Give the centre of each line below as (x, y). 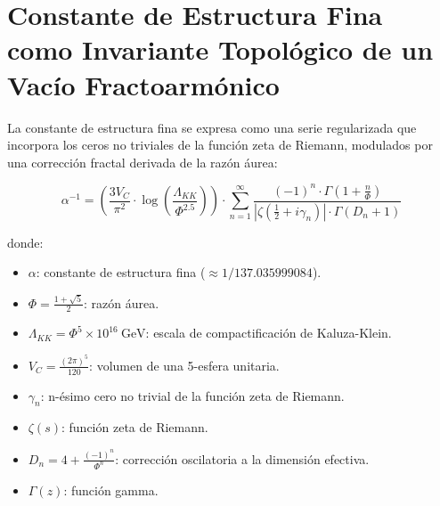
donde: (25, 242)
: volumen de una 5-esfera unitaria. (184, 365)
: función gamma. (111, 490)
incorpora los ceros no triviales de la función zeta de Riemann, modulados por (220, 145)
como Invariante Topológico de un (220, 49)
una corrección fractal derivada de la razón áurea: (143, 162)
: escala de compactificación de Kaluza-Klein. (269, 333)
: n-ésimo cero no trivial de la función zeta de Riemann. (192, 395)
